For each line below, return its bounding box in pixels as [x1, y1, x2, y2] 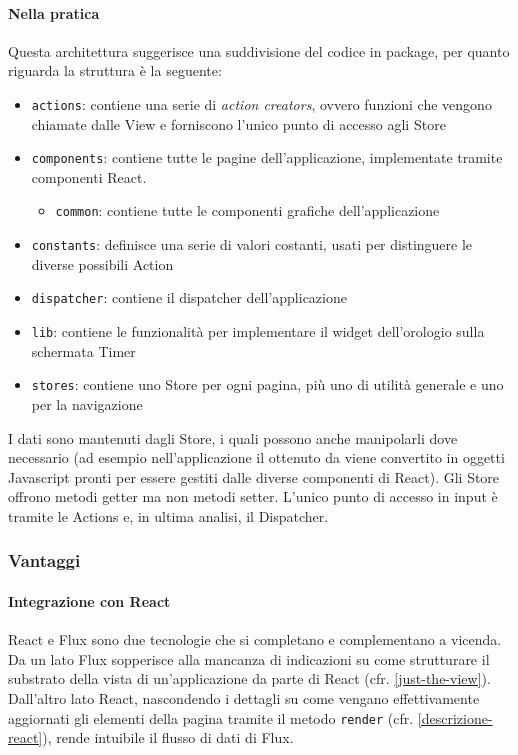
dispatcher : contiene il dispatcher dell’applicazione [31, 287, 347, 308]
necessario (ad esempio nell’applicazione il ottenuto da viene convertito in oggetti [8, 447, 505, 468]
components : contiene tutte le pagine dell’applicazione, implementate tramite [31, 147, 503, 168]
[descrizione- [417, 707, 493, 728]
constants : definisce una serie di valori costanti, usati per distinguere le [31, 234, 473, 255]
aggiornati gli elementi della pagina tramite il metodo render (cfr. [8, 707, 414, 728]
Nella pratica [8, 2, 100, 23]
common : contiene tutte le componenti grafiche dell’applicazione [55, 200, 440, 221]
